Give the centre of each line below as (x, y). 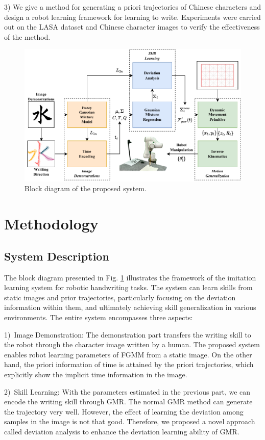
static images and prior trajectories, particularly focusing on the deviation (120, 297)
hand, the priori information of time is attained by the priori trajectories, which (129, 364)
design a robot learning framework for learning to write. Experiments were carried (132, 17)
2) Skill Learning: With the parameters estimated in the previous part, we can (127, 391)
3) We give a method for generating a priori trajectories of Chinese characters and (132, 7)
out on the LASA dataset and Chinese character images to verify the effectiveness (132, 27)
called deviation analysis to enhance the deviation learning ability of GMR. (122, 431)
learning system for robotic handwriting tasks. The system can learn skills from (128, 287)
